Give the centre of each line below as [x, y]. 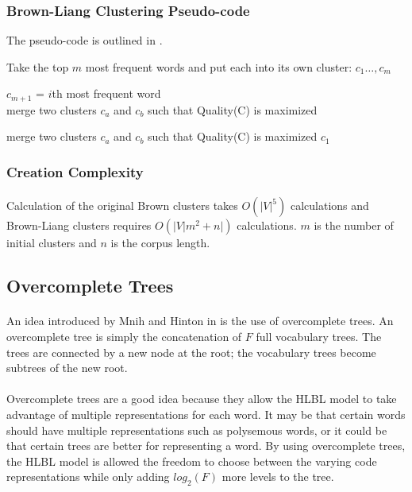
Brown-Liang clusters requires [79, 225]
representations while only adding [88, 477]
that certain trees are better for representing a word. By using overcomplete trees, [206, 446]
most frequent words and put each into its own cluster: [219, 66]
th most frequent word [106, 93]
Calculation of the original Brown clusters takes [122, 205]
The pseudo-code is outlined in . [85, 40]
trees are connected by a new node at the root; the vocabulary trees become [191, 352]
